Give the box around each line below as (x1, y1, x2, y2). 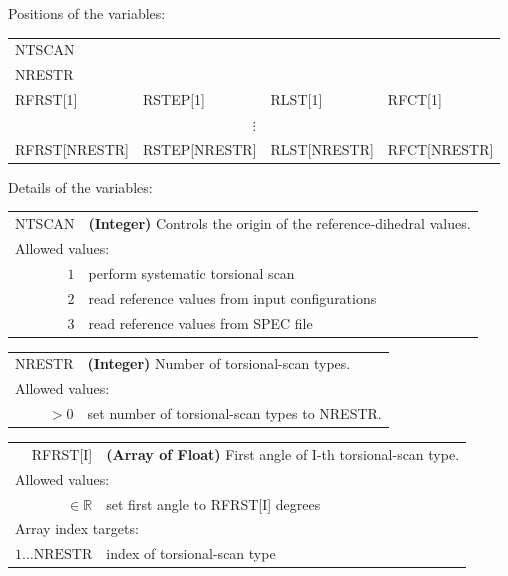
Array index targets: (15, 518, 139, 539)
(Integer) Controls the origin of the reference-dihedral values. (88, 213, 471, 234)
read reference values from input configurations (88, 287, 377, 308)
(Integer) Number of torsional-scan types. (87, 353, 351, 374)
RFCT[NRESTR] (387, 138, 494, 159)
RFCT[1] (387, 89, 442, 110)
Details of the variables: (8, 176, 153, 197)
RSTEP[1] (142, 89, 206, 110)
